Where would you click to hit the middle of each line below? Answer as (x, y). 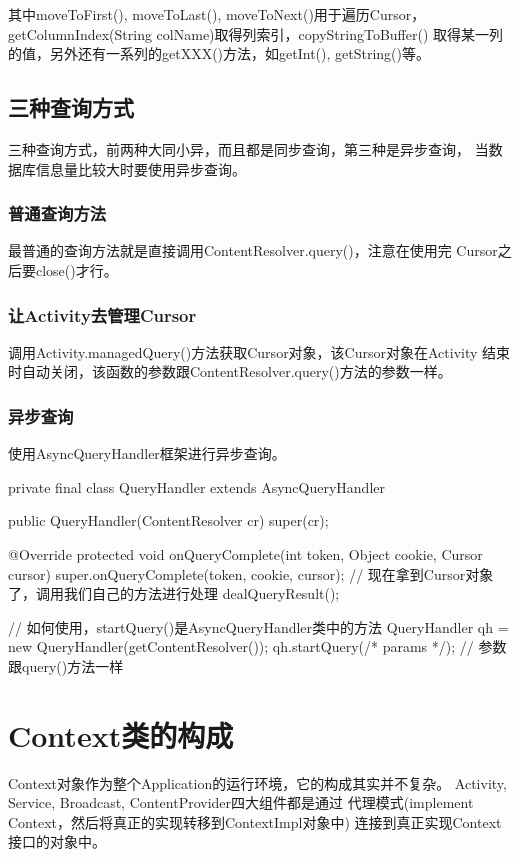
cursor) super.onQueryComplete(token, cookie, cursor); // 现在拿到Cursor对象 (251, 573)
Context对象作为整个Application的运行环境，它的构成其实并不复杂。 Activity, (257, 782)
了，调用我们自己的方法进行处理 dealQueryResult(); (174, 593)
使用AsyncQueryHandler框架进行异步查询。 (147, 453)
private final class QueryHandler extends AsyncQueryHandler (196, 486)
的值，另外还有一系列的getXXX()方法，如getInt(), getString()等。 (219, 53)
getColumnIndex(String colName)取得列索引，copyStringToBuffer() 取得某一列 (256, 33)
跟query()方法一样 (66, 665)
